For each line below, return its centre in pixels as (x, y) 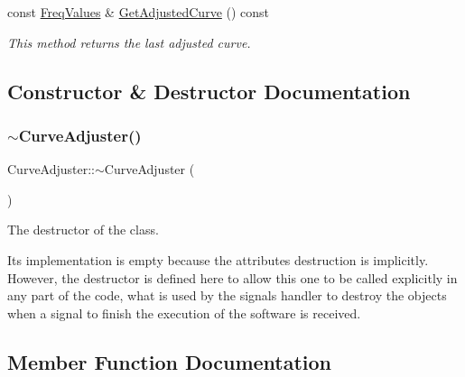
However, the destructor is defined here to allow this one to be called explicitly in (232, 277)
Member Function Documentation (170, 361)
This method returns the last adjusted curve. (129, 42)
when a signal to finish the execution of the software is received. (184, 313)
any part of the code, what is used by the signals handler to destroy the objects (227, 295)
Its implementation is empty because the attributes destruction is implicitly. (218, 259)
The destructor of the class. (83, 230)
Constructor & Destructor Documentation (209, 91)
